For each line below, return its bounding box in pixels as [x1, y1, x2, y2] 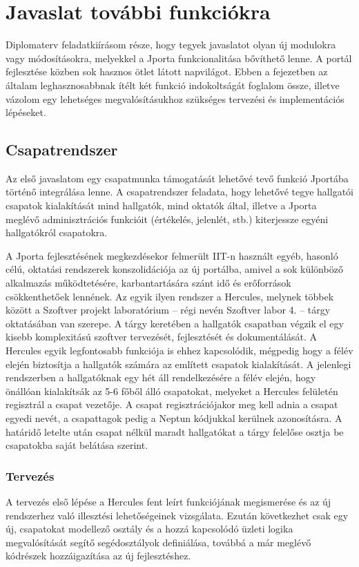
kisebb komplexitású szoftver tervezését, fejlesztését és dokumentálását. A [6, 329, 317, 344]
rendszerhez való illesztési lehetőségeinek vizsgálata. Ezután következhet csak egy [6, 508, 349, 522]
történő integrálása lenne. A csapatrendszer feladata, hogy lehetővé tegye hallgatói [6, 184, 353, 199]
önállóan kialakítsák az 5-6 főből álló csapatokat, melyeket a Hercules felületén [6, 383, 338, 398]
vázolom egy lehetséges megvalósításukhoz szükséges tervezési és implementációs [6, 91, 345, 106]
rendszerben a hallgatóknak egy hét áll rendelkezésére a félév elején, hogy [6, 370, 316, 385]
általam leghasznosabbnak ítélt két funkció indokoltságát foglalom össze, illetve [6, 77, 340, 92]
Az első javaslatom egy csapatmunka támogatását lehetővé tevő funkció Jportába [6, 171, 349, 185]
